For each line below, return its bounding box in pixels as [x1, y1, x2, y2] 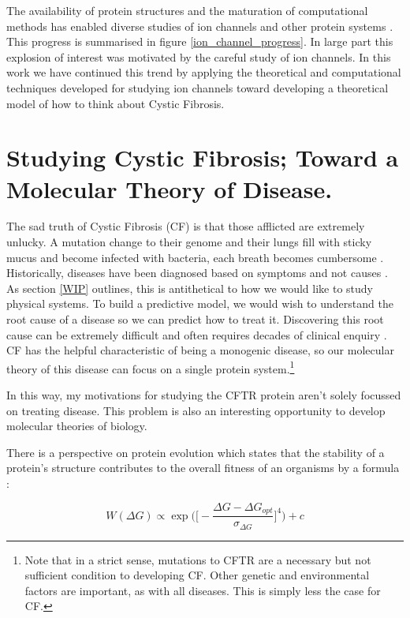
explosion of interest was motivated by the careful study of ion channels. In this [6, 48, 391, 65]
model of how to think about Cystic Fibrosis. [6, 95, 225, 111]
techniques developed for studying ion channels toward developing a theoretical [6, 79, 389, 96]
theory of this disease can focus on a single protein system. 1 [6, 358, 295, 376]
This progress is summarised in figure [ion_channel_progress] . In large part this [6, 33, 393, 50]
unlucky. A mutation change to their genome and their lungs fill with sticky [6, 234, 372, 250]
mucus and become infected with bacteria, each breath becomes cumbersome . [6, 249, 384, 265]
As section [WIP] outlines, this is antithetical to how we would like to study [6, 279, 373, 296]
